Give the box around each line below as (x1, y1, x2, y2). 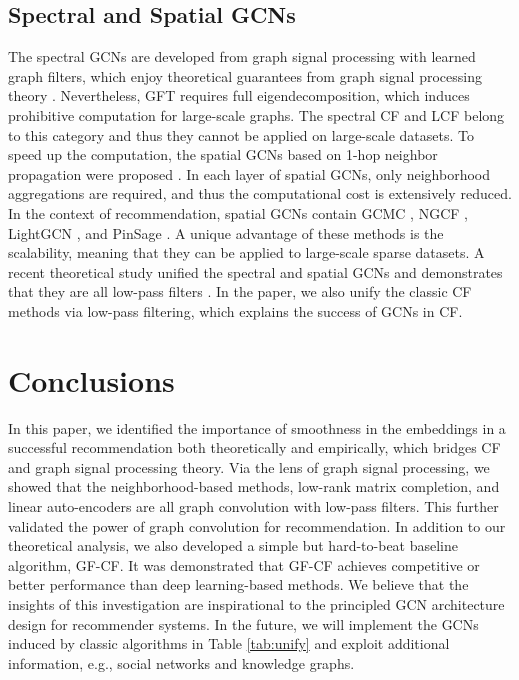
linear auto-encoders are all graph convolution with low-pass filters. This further (8, 496, 499, 517)
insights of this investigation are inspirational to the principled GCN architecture (8, 593, 505, 614)
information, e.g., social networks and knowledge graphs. (8, 652, 355, 673)
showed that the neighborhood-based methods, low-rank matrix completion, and (8, 476, 500, 497)
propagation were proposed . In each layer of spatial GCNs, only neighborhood (8, 163, 491, 184)
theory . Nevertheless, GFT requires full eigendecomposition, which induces (8, 85, 470, 106)
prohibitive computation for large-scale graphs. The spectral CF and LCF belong (8, 104, 505, 125)
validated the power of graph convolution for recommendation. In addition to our (8, 515, 506, 536)
